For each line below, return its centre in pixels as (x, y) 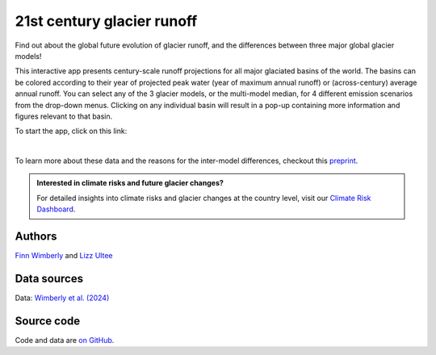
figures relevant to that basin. (64, 116)
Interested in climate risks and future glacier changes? (130, 183)
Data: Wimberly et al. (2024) (62, 298)
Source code (48, 321)
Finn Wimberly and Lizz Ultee (64, 256)
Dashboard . (56, 209)
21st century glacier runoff (106, 21)
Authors (36, 237)
